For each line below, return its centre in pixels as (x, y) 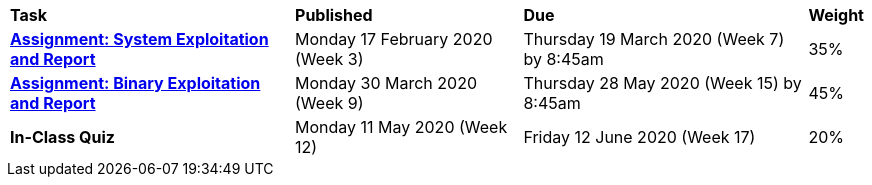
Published (334, 15)
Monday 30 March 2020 (386, 83)
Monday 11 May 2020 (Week (401, 127)
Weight (836, 15)
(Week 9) (329, 103)
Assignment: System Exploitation (139, 39)
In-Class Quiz (62, 137)
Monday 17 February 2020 (394, 39)
